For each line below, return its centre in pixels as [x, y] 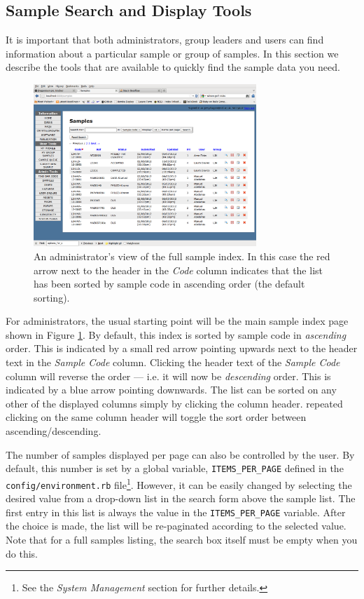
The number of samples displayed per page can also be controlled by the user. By [180, 454]
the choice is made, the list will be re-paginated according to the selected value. [176, 526]
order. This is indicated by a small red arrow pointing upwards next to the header [182, 348]
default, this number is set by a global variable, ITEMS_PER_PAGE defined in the [175, 468]
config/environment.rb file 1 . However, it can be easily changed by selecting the [179, 483]
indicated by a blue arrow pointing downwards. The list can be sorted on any [171, 390]
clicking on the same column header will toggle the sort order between [156, 417]
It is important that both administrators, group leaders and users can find [165, 40]
